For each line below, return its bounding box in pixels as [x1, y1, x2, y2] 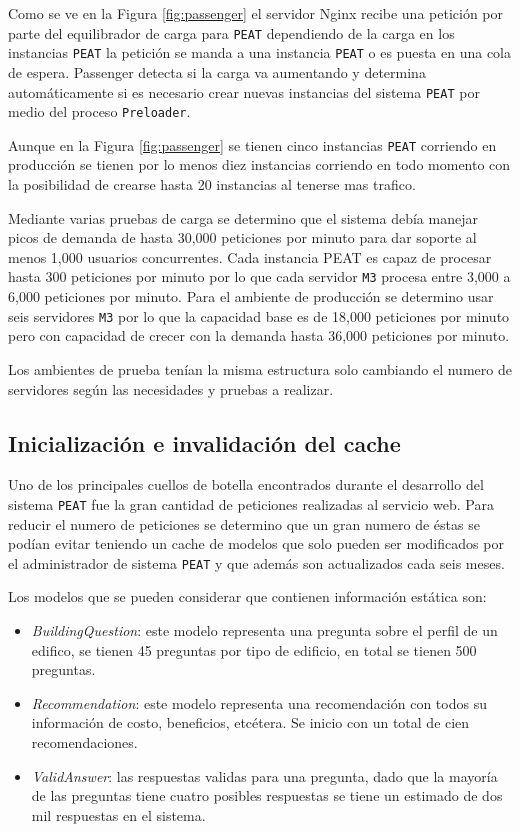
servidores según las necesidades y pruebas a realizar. [8, 378, 334, 399]
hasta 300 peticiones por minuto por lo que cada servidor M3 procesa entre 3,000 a [8, 266, 511, 287]
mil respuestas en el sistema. [31, 804, 206, 825]
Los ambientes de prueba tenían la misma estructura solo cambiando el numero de [8, 358, 512, 379]
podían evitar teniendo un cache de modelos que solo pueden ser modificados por [8, 533, 504, 554]
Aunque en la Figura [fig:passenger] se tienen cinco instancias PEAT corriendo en [8, 134, 497, 155]
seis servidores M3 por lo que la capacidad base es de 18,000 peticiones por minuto [8, 305, 510, 326]
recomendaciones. [31, 731, 138, 752]
